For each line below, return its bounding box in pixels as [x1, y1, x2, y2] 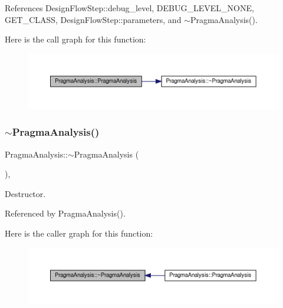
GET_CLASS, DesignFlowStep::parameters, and [5, 13, 182, 25]
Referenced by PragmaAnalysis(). [5, 207, 126, 219]
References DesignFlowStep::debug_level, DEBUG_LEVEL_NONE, [5, 2, 254, 14]
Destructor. [5, 187, 46, 199]
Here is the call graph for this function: [5, 33, 146, 45]
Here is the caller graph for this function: [5, 227, 153, 240]
